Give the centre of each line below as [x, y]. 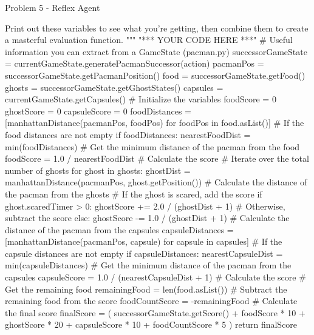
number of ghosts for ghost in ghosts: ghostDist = [98, 170]
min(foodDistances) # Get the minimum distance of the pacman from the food [152, 146]
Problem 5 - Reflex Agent [53, 7]
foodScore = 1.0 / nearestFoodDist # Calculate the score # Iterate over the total [157, 158]
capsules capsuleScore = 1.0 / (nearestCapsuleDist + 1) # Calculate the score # [155, 277]
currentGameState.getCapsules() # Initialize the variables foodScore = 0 [141, 99]
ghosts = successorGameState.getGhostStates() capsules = [114, 87]
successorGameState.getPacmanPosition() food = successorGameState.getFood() [155, 75]
